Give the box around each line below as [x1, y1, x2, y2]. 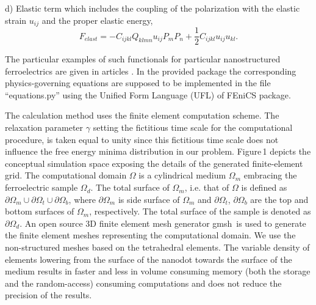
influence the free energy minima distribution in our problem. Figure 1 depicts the [5, 145, 311, 158]
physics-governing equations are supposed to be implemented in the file [5, 76, 271, 89]
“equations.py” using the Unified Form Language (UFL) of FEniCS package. [5, 88, 291, 101]
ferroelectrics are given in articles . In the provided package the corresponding [5, 64, 296, 77]
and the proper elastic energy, [41, 13, 153, 26]
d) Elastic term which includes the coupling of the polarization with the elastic [5, 2, 300, 14]
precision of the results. [5, 288, 92, 301]
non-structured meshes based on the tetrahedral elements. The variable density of [5, 241, 310, 254]
